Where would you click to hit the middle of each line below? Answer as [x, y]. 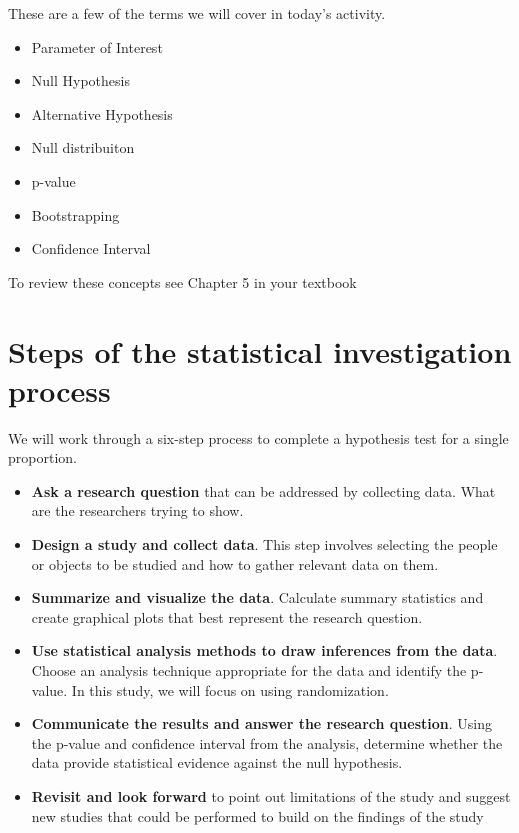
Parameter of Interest [97, 46]
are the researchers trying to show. [137, 510]
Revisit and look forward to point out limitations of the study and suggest [271, 795]
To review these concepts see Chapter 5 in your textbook [182, 281]
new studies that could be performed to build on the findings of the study [257, 815]
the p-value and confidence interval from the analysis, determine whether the [267, 742]
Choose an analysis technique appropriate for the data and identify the [249, 670]
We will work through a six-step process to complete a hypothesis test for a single [258, 437]
